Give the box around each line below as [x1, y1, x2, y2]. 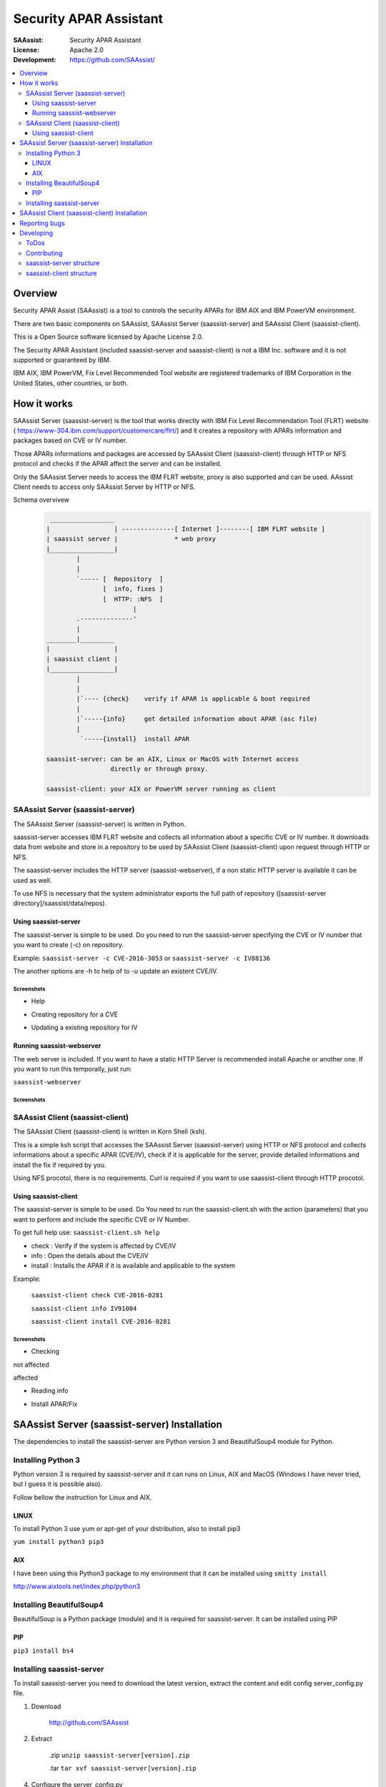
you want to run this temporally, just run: [13, 1064, 132, 1073]
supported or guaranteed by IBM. [13, 356, 112, 364]
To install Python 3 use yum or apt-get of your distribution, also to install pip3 [13, 1525, 241, 1533]
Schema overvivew [13, 495, 70, 504]
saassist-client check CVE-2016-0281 [31, 1291, 164, 1300]
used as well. [13, 876, 52, 884]
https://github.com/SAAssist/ [69, 56, 155, 64]
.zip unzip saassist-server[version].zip [49, 1751, 190, 1759]
